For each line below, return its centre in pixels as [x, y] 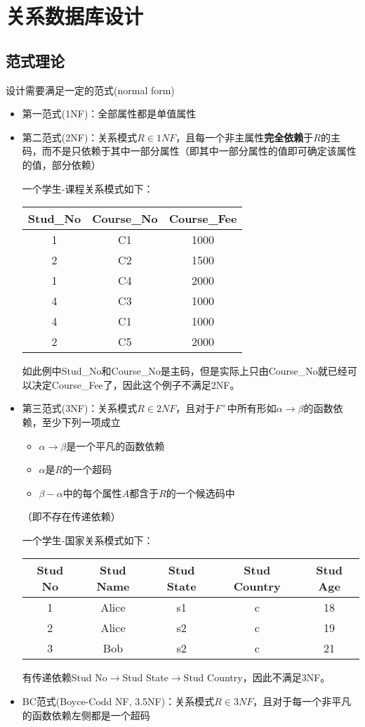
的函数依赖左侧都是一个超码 [86, 715]
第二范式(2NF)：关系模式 [80, 137]
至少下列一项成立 [81, 422]
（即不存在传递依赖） [71, 516]
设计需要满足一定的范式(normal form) [90, 90]
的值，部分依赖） [61, 164]
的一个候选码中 [200, 493]
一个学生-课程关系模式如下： [88, 188]
